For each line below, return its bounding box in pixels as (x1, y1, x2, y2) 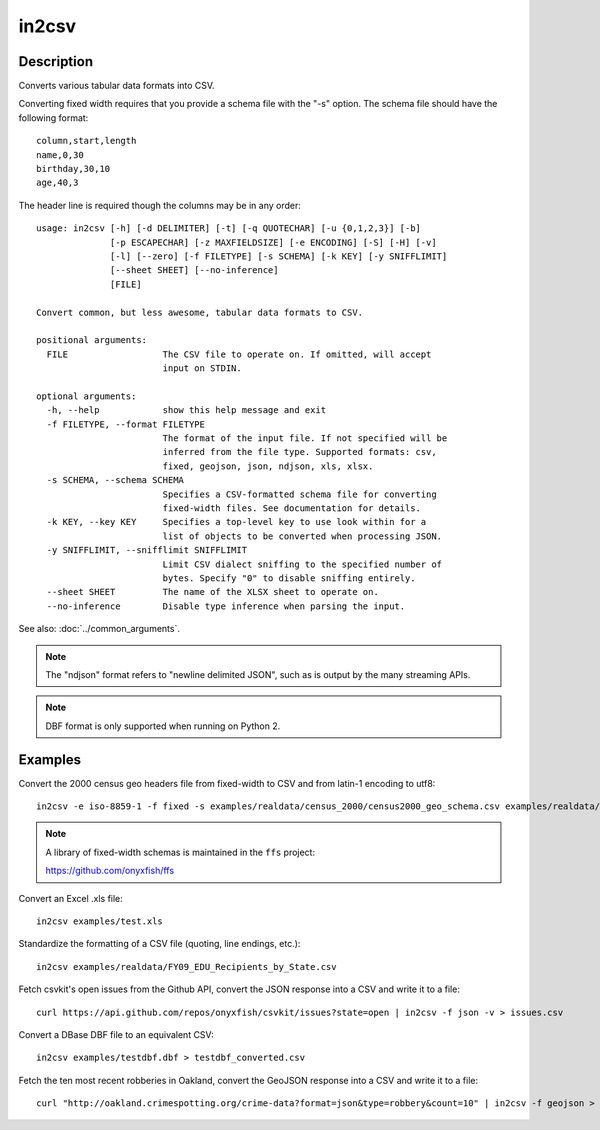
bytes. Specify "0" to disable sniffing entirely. (162, 572, 416, 584)
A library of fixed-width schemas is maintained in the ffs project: (45, 846, 315, 858)
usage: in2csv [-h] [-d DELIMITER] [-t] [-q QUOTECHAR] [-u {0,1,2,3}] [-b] (36, 223, 422, 234)
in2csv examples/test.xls (36, 915, 164, 927)
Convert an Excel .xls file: (18, 892, 124, 904)
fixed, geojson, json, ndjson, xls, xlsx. (162, 460, 374, 472)
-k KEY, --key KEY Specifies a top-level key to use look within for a (46, 516, 427, 528)
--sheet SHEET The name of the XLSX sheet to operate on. (46, 586, 379, 598)
